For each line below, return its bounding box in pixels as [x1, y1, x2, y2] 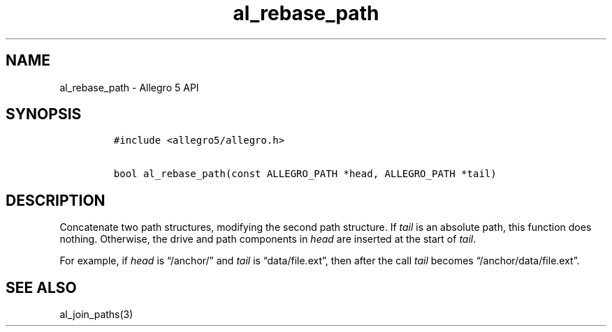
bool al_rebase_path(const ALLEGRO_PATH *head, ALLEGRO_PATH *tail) [113, 168, 497, 180]
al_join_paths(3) [59, 308, 133, 321]
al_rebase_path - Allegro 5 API [59, 81, 199, 93]
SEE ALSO [6, 278, 77, 296]
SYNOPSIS [6, 105, 82, 123]
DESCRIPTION [6, 191, 105, 209]
